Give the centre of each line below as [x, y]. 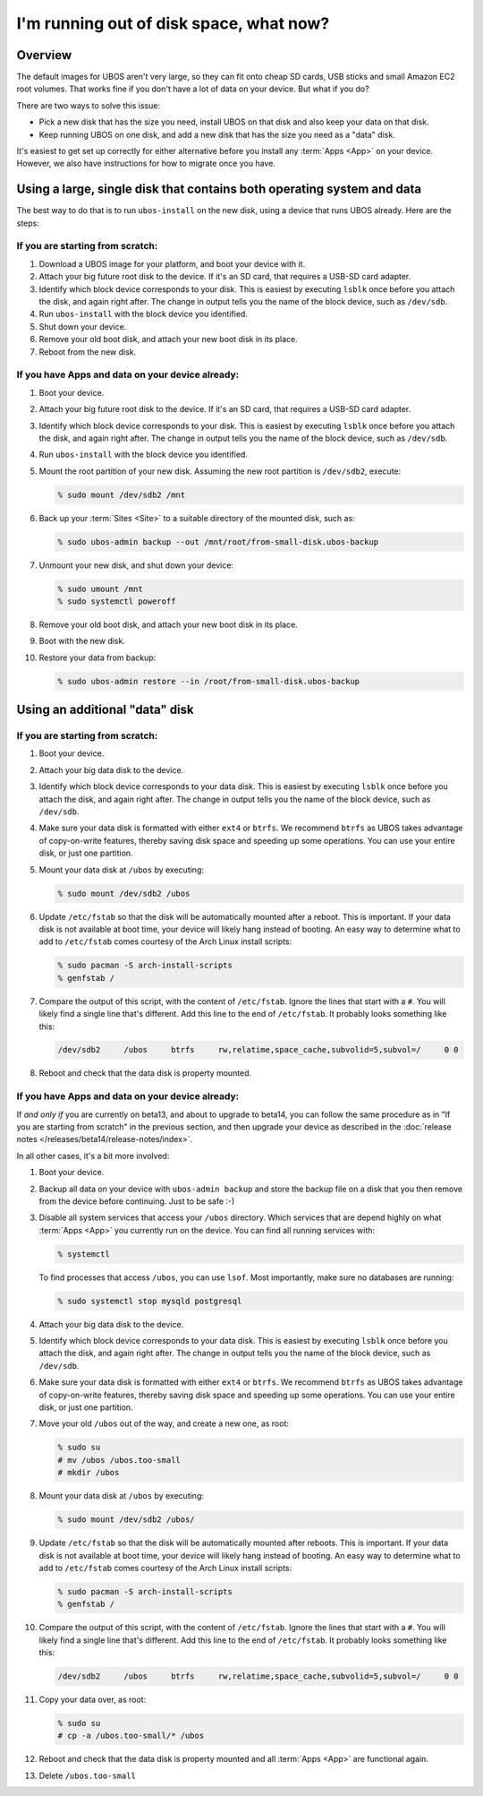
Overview [44, 55]
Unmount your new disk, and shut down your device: [136, 565]
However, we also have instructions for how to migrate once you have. [146, 163]
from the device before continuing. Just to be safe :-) [137, 1201]
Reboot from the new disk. [88, 352]
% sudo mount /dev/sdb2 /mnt [122, 494]
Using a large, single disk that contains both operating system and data [219, 189]
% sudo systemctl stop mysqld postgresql [150, 1301]
